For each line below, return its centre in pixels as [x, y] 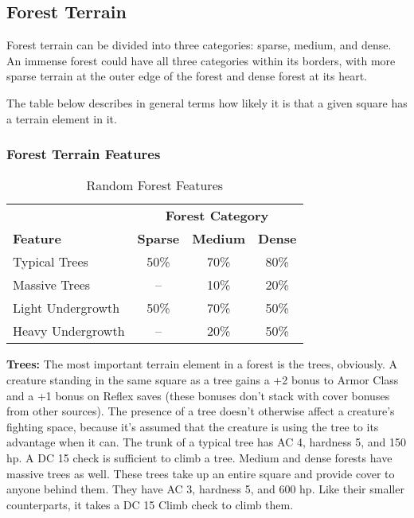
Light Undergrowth [66, 308]
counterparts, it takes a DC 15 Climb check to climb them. [150, 504]
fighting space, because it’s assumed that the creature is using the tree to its [193, 426]
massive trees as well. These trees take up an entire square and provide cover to [201, 473]
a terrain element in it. [62, 118]
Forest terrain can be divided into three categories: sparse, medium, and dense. [199, 45]
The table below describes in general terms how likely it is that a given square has [207, 102]
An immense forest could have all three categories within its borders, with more [201, 60]
